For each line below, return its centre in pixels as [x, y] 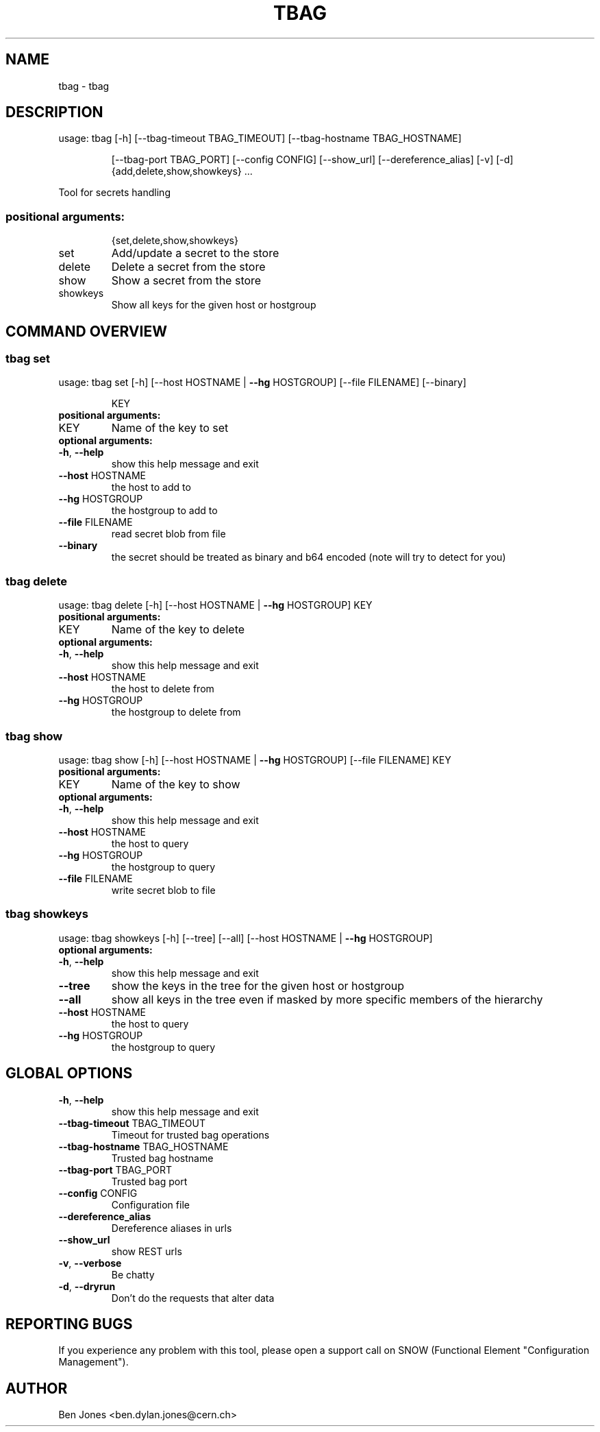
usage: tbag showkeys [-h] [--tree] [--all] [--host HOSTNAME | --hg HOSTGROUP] [246, 938]
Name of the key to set [170, 428]
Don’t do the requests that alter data [193, 1298]
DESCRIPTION [54, 112]
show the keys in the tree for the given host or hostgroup [258, 985]
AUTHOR [37, 1388]
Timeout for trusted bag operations [190, 1134]
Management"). [93, 1362]
